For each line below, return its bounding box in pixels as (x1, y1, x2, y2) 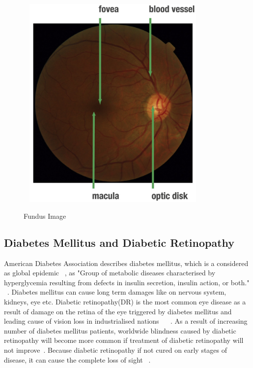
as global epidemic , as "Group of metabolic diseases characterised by (4, 268, 216, 278)
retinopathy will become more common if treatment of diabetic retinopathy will (4, 335, 244, 345)
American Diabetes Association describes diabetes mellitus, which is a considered (4, 258, 249, 268)
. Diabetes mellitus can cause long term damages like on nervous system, (7, 287, 226, 297)
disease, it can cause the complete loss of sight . (4, 354, 151, 365)
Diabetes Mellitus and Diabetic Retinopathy (4, 234, 235, 250)
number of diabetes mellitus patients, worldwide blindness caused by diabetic (4, 325, 236, 335)
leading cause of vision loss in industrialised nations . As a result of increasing (4, 316, 248, 326)
